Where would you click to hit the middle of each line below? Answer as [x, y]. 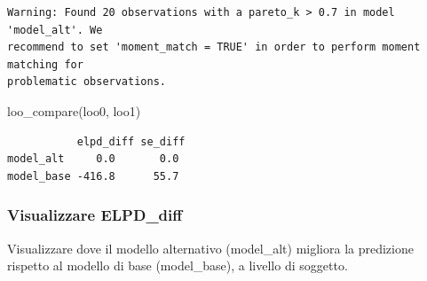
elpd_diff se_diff [131, 141]
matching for [45, 64]
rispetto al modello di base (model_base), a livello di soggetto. [178, 265]
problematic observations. [87, 82]
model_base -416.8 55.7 [93, 176]
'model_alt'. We [55, 30]
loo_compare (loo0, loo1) [74, 110]
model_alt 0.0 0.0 [93, 159]
